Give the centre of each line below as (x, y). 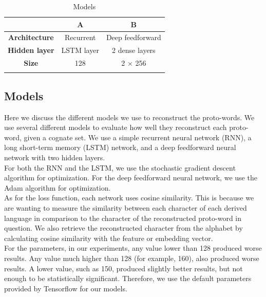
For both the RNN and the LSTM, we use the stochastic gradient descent (120, 167)
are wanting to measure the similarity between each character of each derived (126, 208)
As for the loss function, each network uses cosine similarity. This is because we (129, 198)
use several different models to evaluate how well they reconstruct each (116, 127)
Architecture (31, 37)
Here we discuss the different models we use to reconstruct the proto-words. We (129, 117)
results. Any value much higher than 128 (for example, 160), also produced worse (132, 258)
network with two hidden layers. (55, 157)
